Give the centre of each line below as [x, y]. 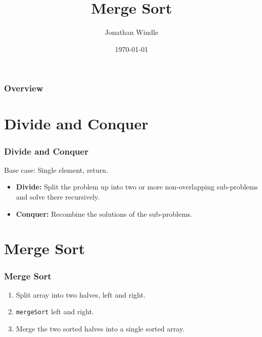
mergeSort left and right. [55, 311]
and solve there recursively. [58, 197]
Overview [24, 88]
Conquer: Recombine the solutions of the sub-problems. [104, 213]
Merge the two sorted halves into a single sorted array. [100, 329]
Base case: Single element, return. [56, 170]
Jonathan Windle [132, 32]
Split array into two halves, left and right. [81, 294]
